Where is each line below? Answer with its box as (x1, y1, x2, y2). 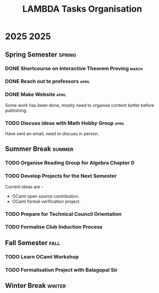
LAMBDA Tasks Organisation (22, 3, 142, 15)
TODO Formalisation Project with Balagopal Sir (5, 266, 118, 273)
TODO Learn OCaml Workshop (5, 253, 79, 260)
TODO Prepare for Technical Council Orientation (5, 210, 122, 217)
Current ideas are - (5, 184, 44, 189)
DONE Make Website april (5, 91, 67, 98)
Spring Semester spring (5, 50, 77, 59)
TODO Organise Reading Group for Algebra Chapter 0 (5, 160, 135, 167)
